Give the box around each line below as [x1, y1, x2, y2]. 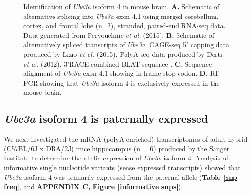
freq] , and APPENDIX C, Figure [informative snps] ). [4, 181, 183, 192]
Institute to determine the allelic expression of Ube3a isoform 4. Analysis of [4, 153, 228, 163]
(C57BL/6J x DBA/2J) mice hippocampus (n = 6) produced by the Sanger [4, 143, 230, 153]
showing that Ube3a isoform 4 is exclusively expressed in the [40, 77, 220, 88]
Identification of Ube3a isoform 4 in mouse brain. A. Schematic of [23, 1, 219, 11]
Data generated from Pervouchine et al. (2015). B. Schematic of [23, 30, 215, 40]
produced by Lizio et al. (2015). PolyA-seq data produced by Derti [23, 49, 222, 59]
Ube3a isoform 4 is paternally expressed [4, 111, 208, 126]
